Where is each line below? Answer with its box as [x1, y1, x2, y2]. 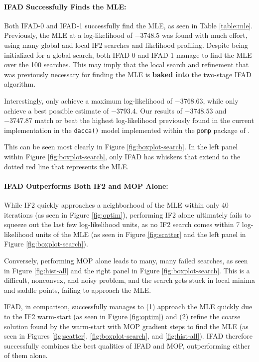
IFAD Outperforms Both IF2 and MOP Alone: [4, 180, 168, 191]
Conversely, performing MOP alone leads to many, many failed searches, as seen [4, 255, 248, 265]
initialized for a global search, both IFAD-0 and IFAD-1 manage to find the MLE [4, 49, 252, 60]
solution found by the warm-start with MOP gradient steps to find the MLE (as [4, 321, 249, 331]
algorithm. [4, 79, 36, 89]
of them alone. [4, 350, 48, 361]
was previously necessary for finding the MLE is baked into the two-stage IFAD [4, 69, 252, 79]
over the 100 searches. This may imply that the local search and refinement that [4, 59, 249, 70]
